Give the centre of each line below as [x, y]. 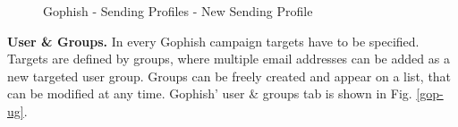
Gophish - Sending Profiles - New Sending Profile [178, 11]
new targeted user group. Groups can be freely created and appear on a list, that [229, 76]
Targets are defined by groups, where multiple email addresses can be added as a [229, 59]
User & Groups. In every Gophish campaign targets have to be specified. [213, 41]
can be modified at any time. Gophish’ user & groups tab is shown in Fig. [210, 93]
